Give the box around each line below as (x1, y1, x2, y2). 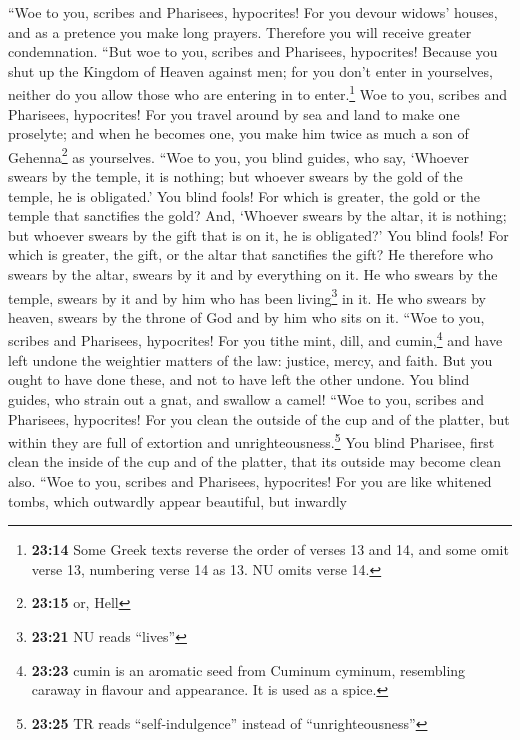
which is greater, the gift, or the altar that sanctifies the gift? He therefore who (8, 244, 494, 265)
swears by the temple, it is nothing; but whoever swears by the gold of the (8, 166, 463, 187)
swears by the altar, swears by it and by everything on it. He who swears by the (8, 264, 498, 285)
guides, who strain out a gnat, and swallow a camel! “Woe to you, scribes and (8, 388, 485, 409)
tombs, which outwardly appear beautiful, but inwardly (8, 490, 347, 511)
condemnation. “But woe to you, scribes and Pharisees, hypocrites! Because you (8, 41, 498, 62)
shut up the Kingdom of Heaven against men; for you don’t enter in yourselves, (8, 60, 493, 81)
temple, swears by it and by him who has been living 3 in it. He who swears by (8, 284, 487, 308)
